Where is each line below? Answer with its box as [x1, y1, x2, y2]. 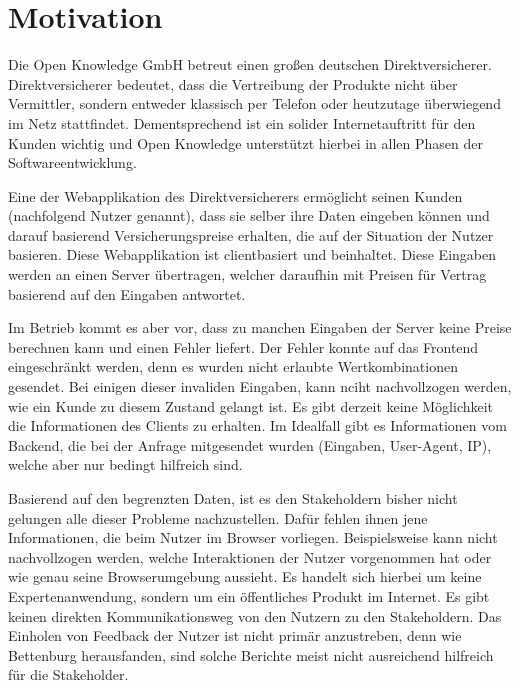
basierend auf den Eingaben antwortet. [8, 283, 246, 304]
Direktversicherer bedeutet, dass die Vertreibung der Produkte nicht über [8, 73, 458, 94]
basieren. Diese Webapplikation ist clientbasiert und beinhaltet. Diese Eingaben [8, 244, 496, 265]
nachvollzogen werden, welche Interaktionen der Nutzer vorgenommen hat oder [8, 546, 492, 567]
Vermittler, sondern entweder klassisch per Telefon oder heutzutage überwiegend [8, 93, 501, 114]
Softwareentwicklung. [8, 152, 137, 173]
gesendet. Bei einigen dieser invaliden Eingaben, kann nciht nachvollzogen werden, [8, 376, 512, 397]
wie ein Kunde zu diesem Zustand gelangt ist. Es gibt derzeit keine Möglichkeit [8, 395, 494, 416]
